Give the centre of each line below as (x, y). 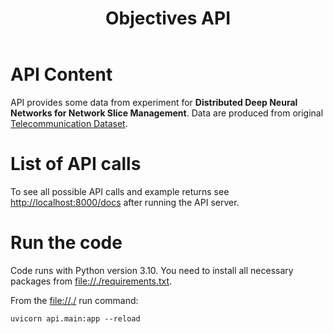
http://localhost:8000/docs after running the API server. (125, 202)
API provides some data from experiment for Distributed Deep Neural (154, 102)
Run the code (66, 243)
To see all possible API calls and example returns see (120, 191)
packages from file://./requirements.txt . (91, 281)
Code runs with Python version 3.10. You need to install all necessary (152, 270)
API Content (61, 74)
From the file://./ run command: (74, 300)
